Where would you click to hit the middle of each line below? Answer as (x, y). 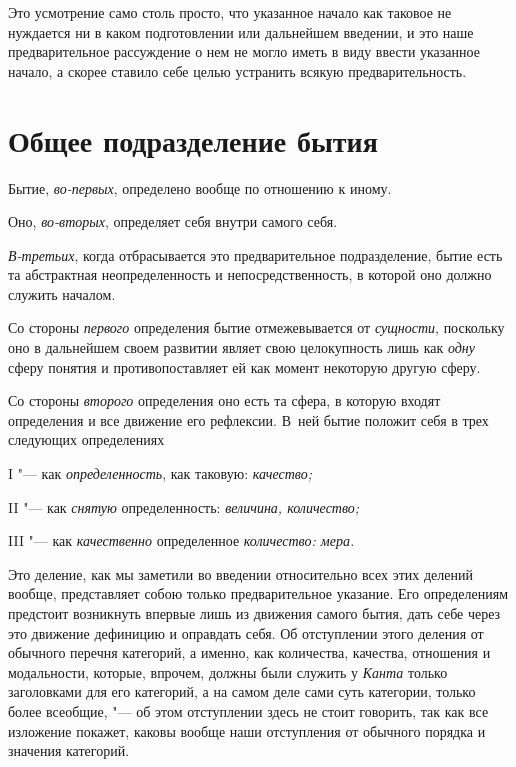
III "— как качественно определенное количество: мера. (181, 540)
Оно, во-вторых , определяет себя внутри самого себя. (173, 221)
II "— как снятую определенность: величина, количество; (184, 506)
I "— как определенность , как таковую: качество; (160, 473)
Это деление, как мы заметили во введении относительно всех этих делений (240, 573)
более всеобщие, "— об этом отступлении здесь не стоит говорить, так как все (248, 710)
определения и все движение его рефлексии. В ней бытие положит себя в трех (248, 419)
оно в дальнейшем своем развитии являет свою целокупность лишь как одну (241, 347)
